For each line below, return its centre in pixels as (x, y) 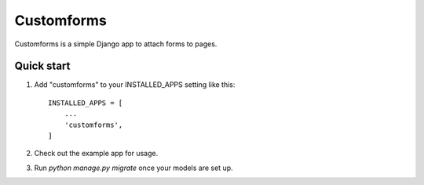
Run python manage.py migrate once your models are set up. (133, 168)
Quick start (42, 66)
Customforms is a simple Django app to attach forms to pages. (116, 44)
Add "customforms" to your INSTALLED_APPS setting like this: (135, 85)
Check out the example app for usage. (96, 154)
